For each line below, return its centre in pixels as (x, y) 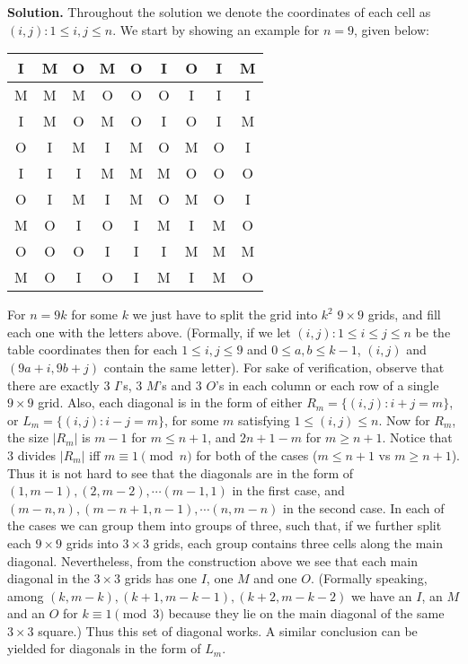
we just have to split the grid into (225, 315)
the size (28, 437)
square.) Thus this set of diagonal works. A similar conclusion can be (228, 630)
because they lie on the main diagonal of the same (306, 613)
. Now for (404, 419)
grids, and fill (404, 315)
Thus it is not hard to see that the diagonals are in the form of (181, 472)
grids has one (160, 578)
